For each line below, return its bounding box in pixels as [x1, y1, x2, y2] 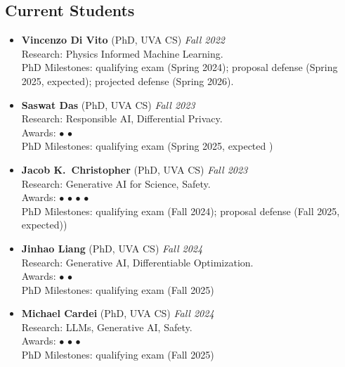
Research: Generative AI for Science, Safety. [21, 176, 211, 191]
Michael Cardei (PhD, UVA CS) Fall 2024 [21, 306, 214, 321]
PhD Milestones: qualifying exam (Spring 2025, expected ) [21, 139, 273, 153]
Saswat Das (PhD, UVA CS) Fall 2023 [21, 97, 195, 112]
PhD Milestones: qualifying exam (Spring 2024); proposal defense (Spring [21, 60, 338, 75]
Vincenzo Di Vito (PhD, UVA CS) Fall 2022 [21, 32, 225, 47]
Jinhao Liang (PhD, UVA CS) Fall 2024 [21, 240, 203, 255]
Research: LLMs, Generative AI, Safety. [21, 319, 193, 334]
